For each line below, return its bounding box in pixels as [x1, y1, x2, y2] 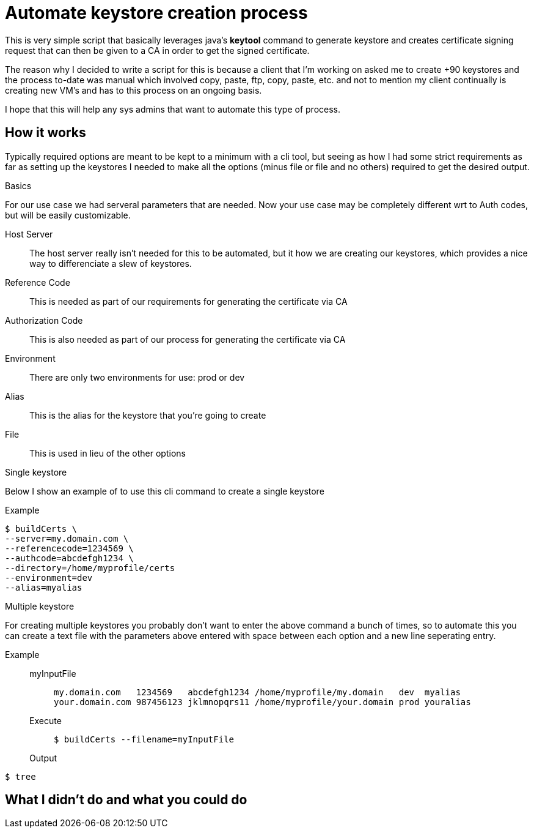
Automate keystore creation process [5, 2, 308, 23]
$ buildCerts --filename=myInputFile [54, 734, 235, 744]
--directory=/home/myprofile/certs [5, 562, 175, 573]
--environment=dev [5, 572, 93, 583]
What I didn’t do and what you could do [5, 792, 247, 808]
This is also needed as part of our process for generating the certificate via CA [29, 334, 346, 345]
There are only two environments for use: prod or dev [29, 372, 245, 383]
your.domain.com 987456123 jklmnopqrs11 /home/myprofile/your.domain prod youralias [54, 697, 471, 707]
